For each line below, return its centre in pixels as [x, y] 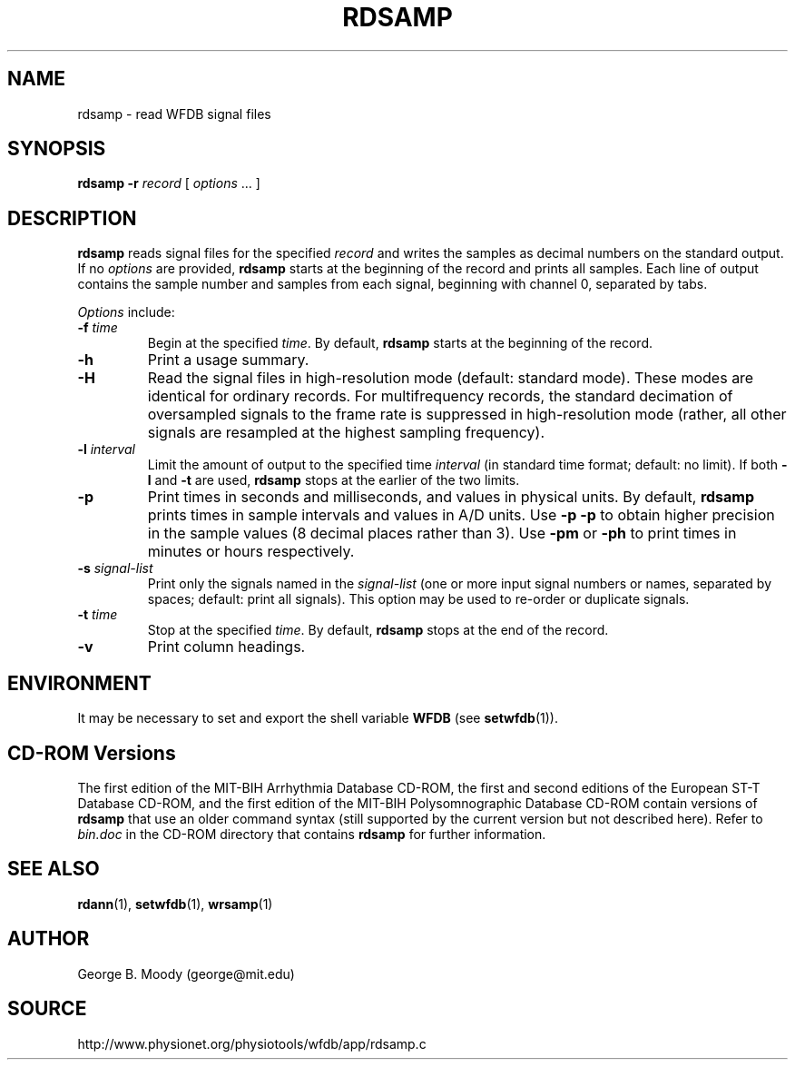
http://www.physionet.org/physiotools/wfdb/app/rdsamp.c [252, 1043]
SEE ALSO [54, 869]
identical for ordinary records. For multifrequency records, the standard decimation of [440, 396]
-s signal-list [115, 568]
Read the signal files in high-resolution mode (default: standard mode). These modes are [451, 378]
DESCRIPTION [72, 218]
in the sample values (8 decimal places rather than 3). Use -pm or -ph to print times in [442, 533]
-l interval [106, 450]
